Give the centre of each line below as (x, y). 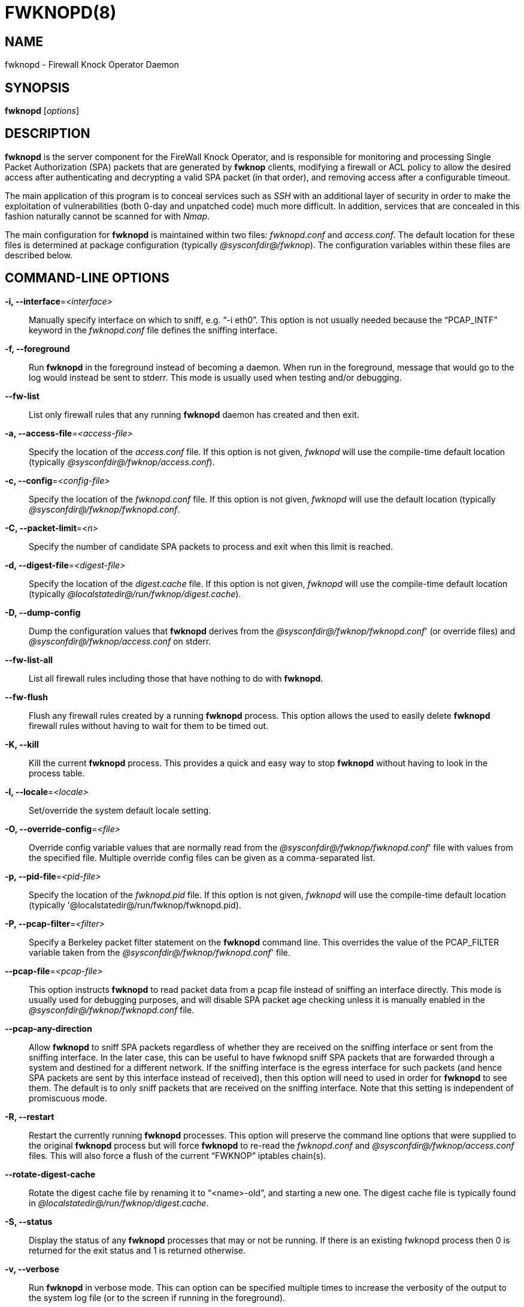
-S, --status (29, 1221)
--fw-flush (27, 697)
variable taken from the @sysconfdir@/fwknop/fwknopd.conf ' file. (160, 952)
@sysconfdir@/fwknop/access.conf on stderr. (120, 641)
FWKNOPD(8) (61, 13)
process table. (57, 773)
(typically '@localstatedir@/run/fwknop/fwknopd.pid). (135, 905)
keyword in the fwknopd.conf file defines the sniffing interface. (153, 330)
